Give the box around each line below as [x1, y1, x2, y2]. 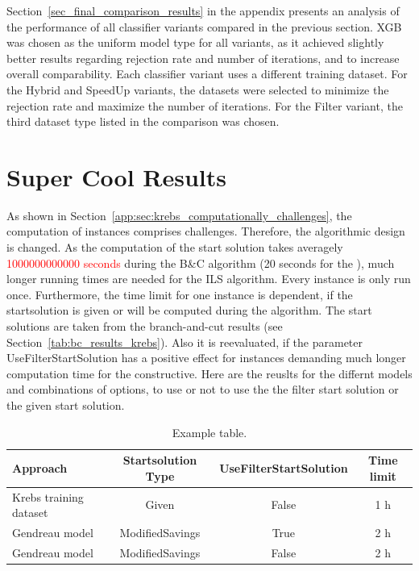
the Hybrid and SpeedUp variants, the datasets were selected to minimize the [6, 81, 389, 98]
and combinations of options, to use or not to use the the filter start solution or [6, 381, 399, 398]
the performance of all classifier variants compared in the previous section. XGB [6, 18, 402, 35]
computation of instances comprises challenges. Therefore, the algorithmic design [6, 223, 405, 240]
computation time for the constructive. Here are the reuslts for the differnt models [6, 365, 413, 381]
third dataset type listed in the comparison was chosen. [6, 113, 280, 130]
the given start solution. [6, 397, 125, 413]
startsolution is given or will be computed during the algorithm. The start [6, 302, 372, 319]
